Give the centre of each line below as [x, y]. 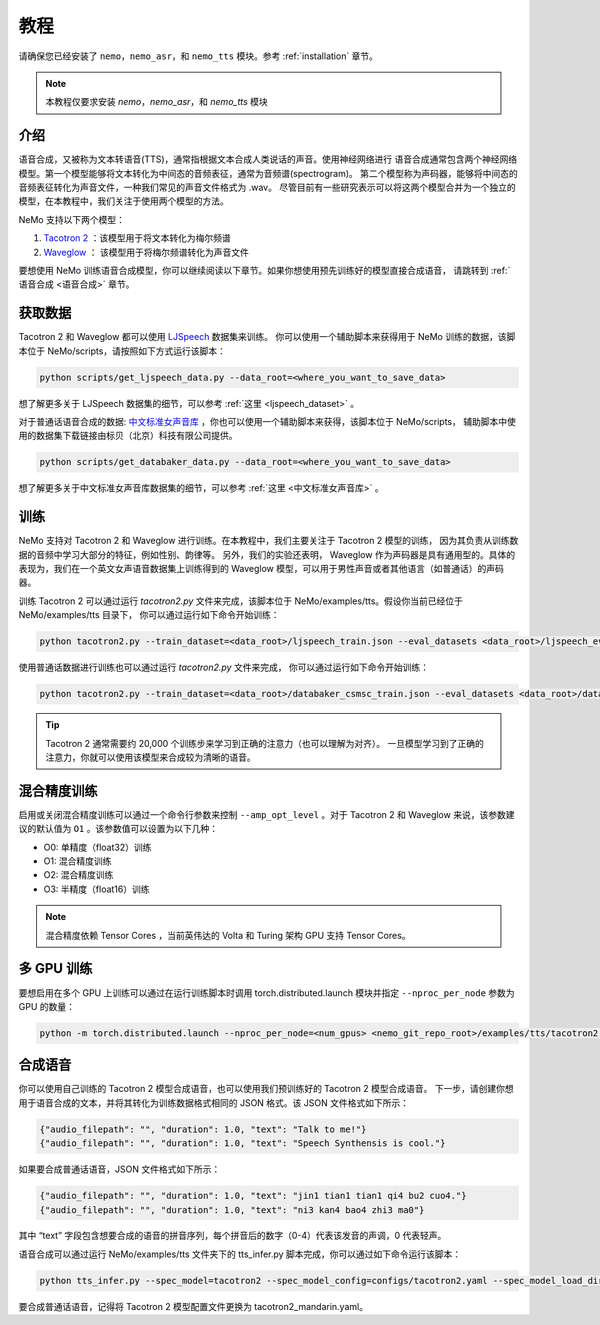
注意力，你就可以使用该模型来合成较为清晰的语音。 [150, 757]
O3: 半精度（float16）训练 [96, 889]
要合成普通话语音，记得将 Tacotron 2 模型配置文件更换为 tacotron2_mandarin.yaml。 [193, 1306]
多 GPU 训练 [55, 968]
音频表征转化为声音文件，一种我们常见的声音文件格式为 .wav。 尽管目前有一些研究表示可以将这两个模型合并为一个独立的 [267, 187]
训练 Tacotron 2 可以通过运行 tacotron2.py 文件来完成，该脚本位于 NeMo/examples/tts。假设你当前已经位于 [241, 601]
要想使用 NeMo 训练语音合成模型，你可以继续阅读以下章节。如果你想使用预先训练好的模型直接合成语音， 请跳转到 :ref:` [264, 270]
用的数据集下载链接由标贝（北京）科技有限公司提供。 [128, 436]
